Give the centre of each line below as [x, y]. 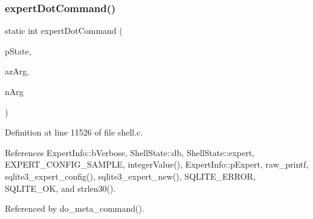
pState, [18, 51]
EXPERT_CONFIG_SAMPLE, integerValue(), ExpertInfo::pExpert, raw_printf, [157, 164]
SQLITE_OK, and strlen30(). [60, 188]
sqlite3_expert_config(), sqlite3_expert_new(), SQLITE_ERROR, [130, 176]
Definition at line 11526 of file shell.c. [74, 132]
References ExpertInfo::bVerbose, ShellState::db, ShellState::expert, [130, 152]
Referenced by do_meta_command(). [75, 208]
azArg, [17, 71]
